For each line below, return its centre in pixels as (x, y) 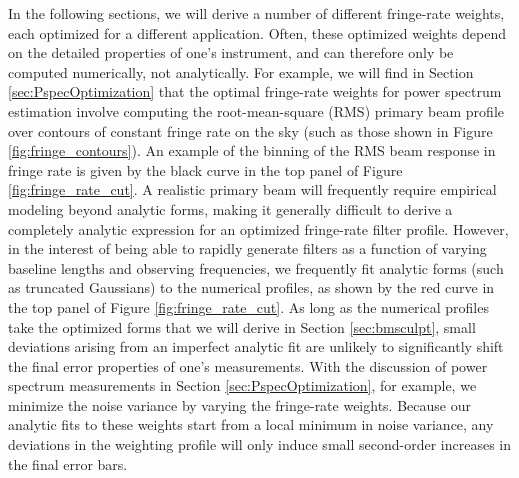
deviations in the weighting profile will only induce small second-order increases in (259, 444)
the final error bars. (68, 463)
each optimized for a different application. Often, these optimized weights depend (257, 32)
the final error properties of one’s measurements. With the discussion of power (248, 365)
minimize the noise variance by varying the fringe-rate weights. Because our (239, 404)
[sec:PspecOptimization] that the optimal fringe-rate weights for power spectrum (255, 91)
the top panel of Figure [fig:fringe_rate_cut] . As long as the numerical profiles (248, 306)
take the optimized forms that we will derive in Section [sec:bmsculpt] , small (242, 326)
